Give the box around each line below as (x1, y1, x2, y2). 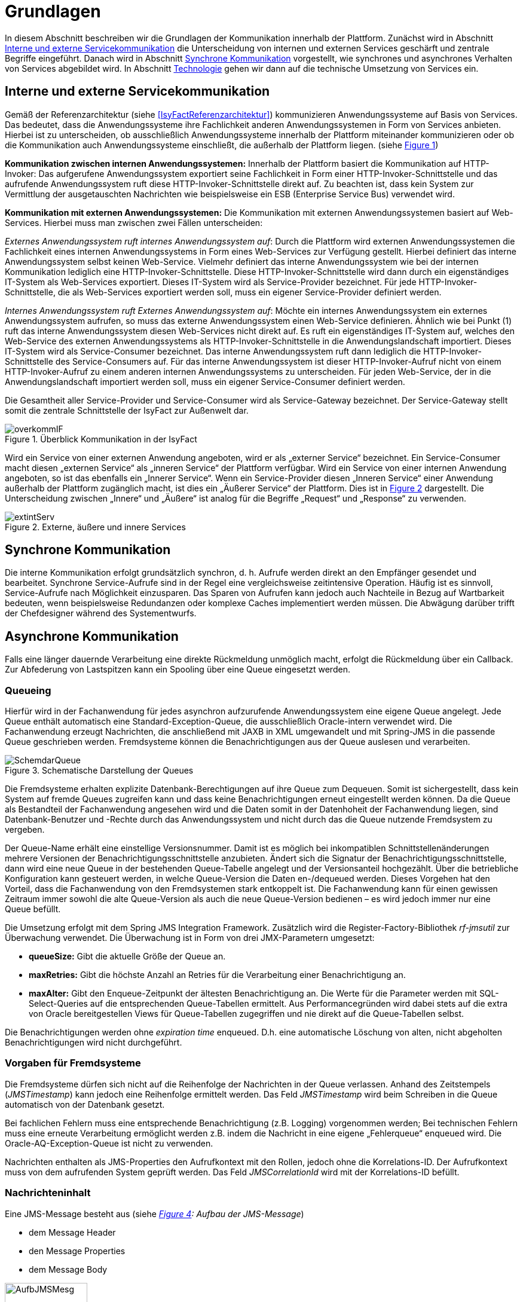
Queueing (5, 684, 51, 696)
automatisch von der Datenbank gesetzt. (5, 1099, 165, 1110)
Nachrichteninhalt (5, 1187, 91, 1199)
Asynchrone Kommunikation (5, 628, 179, 644)
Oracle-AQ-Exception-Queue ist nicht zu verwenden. (5, 1138, 213, 1148)
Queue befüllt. (5, 904, 61, 915)
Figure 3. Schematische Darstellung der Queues (5, 765, 194, 776)
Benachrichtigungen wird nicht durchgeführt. (5, 1037, 182, 1048)
